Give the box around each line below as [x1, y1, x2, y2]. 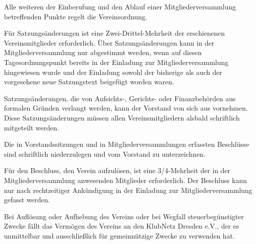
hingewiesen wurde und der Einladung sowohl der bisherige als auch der [4, 66, 222, 77]
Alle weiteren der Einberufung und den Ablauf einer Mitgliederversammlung [4, 1, 236, 11]
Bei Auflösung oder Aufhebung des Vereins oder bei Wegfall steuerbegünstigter [4, 211, 244, 221]
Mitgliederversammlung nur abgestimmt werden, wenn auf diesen [4, 47, 202, 58]
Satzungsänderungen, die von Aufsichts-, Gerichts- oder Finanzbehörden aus [4, 93, 236, 103]
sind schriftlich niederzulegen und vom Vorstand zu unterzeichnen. [4, 148, 206, 159]
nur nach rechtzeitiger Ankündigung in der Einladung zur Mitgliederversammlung [4, 184, 253, 195]
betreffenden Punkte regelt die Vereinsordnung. [4, 11, 148, 21]
